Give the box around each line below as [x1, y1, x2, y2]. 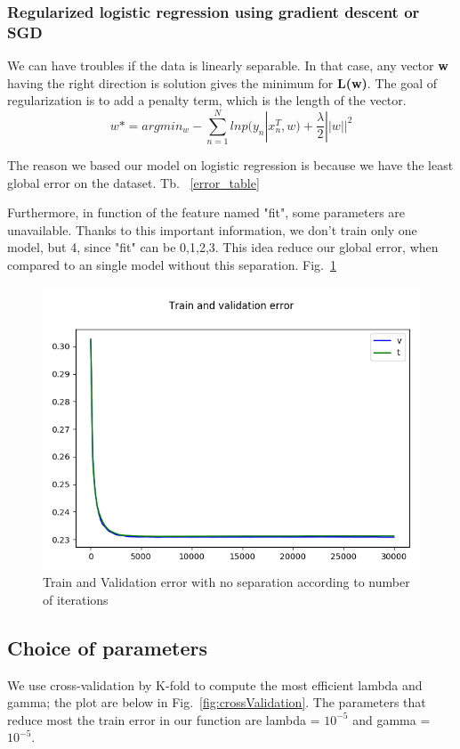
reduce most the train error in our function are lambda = [7, 710, 320, 729]
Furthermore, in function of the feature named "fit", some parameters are [7, 203, 406, 222]
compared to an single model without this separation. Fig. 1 [7, 256, 336, 274]
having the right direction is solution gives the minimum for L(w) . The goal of [7, 73, 437, 92]
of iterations [43, 590, 109, 608]
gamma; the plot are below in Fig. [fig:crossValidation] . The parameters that [7, 693, 426, 712]
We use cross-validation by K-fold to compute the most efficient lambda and [7, 675, 423, 694]
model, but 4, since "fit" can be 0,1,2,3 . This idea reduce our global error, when [7, 238, 439, 256]
